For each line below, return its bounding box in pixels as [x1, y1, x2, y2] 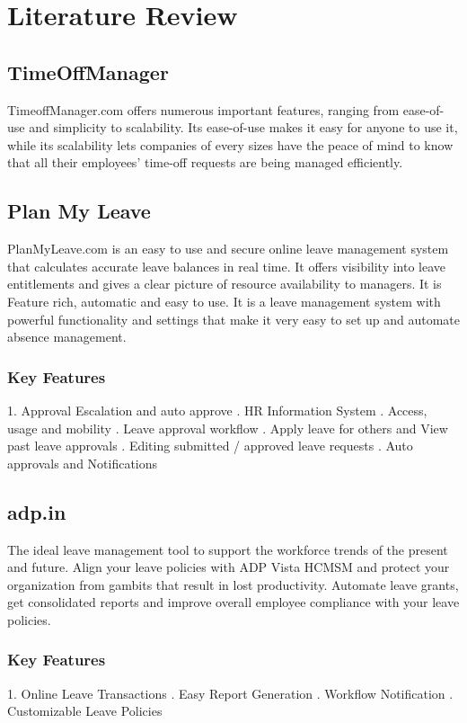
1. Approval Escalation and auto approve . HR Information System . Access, [7, 400, 427, 419]
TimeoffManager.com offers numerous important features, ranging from [7, 100, 400, 119]
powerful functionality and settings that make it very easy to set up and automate [7, 309, 460, 328]
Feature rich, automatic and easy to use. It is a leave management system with [7, 291, 441, 310]
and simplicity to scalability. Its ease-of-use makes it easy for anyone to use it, [29, 118, 458, 137]
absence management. [7, 327, 127, 346]
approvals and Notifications [7, 453, 158, 472]
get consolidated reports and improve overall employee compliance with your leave [7, 593, 460, 611]
